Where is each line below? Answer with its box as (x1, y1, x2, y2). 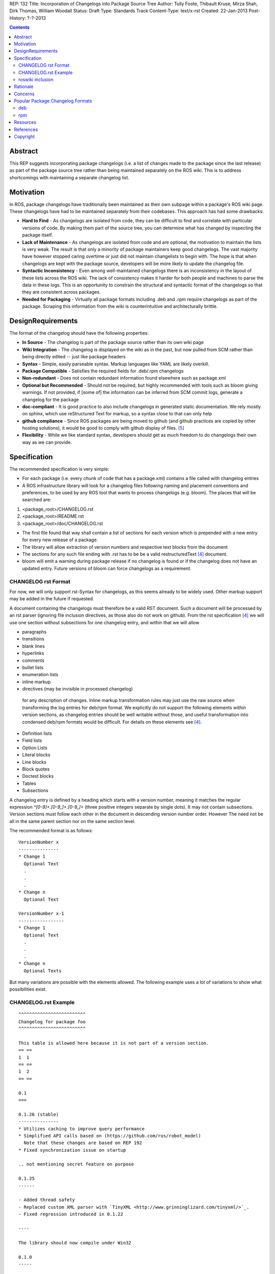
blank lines (22, 643, 45, 649)
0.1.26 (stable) (18, 1111, 59, 1117)
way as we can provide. (22, 439, 72, 445)
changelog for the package (22, 396, 79, 403)
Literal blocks (22, 752, 50, 758)
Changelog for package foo (18, 1019, 86, 1024)
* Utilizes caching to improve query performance (18, 1126, 145, 1131)
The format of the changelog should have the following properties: (9, 330, 149, 336)
